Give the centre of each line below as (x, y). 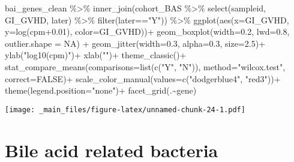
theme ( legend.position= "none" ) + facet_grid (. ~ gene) (101, 90)
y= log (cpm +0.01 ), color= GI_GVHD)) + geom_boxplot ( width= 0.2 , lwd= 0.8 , (147, 31)
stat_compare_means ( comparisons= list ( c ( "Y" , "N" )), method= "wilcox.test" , (145, 66)
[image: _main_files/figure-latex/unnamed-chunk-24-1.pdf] (125, 109)
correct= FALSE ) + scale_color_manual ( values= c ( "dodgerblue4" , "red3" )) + (143, 78)
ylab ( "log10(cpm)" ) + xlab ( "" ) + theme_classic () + (96, 55)
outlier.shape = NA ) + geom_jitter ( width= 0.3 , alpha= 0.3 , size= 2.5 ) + (135, 43)
